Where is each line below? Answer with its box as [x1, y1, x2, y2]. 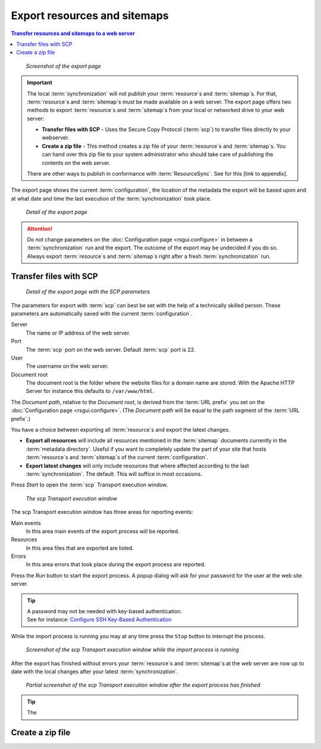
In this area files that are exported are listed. [26, 544, 134, 551]
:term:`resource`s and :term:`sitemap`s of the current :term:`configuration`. [26, 454, 209, 461]
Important [27, 79, 53, 86]
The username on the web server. [26, 363, 109, 370]
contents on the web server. [42, 159, 111, 166]
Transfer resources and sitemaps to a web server [11, 30, 135, 37]
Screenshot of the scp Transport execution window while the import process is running [26, 646, 240, 653]
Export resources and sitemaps [11, 9, 169, 22]
